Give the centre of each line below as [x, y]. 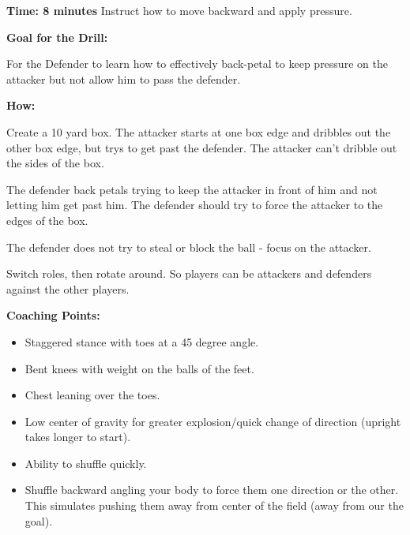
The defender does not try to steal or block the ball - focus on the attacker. [189, 247]
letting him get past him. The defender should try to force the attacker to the [195, 205]
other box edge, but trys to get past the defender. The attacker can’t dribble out [202, 147]
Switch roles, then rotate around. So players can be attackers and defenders [189, 273]
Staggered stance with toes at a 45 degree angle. [142, 341]
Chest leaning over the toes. [92, 395]
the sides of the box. [55, 163]
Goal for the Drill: [57, 37]
